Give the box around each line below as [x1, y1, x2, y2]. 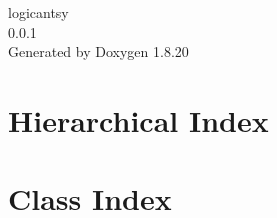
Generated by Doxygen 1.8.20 [8, 41, 189, 62]
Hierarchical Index [8, 99, 269, 140]
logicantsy [8, 2, 69, 22]
